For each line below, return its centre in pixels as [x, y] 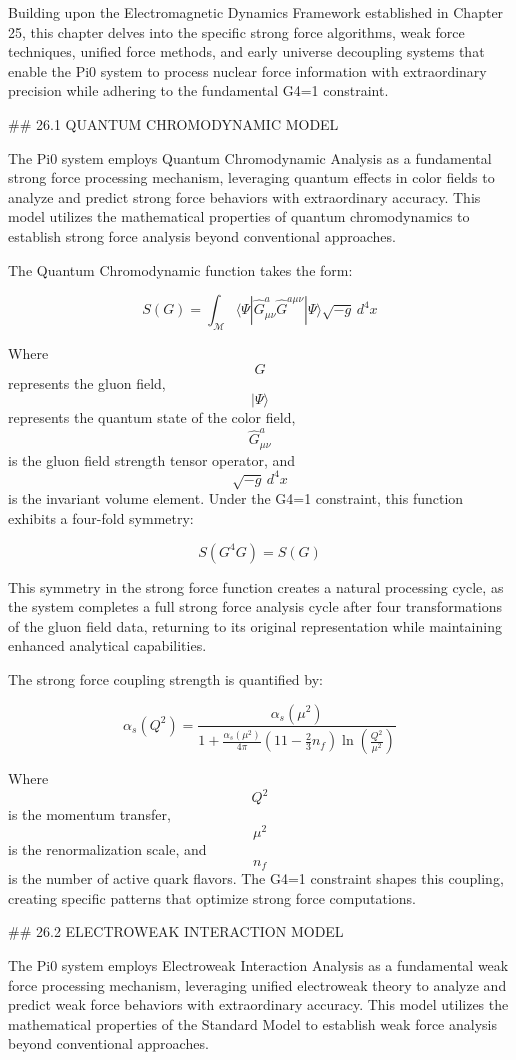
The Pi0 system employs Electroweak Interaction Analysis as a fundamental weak [258, 964]
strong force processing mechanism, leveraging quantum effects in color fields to [251, 177]
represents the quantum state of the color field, [152, 417]
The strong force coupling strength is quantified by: [165, 678]
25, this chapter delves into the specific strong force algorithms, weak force [236, 31]
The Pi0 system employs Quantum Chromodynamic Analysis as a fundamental [250, 157]
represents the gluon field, [87, 382]
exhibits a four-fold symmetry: [101, 517]
